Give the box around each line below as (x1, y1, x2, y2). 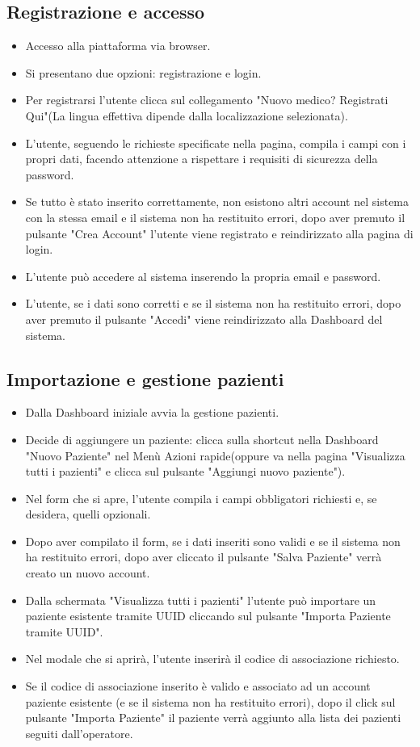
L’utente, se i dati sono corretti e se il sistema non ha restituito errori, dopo (25, 295, 401, 312)
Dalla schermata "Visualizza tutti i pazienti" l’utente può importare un (25, 591, 376, 608)
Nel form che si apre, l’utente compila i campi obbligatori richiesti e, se (25, 489, 377, 506)
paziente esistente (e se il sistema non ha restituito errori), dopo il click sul (25, 693, 396, 710)
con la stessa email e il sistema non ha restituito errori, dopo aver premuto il (25, 208, 405, 225)
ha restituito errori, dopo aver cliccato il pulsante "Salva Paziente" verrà (25, 548, 382, 565)
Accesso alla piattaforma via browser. (25, 37, 211, 54)
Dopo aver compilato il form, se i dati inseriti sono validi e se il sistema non (25, 532, 401, 549)
